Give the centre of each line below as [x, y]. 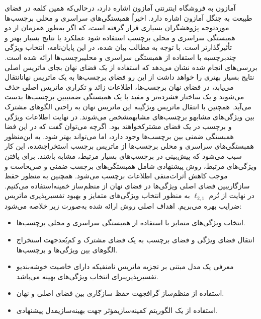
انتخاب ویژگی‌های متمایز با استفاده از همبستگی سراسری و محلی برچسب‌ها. [131, 222]
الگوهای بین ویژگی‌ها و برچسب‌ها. [67, 249]
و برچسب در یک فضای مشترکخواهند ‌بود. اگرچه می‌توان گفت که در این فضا [118, 126]
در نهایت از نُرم [232, 195]
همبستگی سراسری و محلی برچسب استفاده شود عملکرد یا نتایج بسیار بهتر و [120, 37]
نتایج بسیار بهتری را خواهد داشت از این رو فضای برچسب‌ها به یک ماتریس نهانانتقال [129, 77]
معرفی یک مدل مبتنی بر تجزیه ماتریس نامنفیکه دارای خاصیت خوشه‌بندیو [125, 266]
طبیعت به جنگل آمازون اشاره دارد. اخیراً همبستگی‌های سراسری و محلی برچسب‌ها [128, 17]
